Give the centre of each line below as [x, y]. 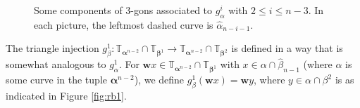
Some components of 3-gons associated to [123, 10]
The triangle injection [52, 48]
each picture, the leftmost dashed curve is [124, 24]
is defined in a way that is [287, 48]
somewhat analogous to [56, 64]
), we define [159, 80]
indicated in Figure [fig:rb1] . [66, 95]
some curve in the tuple [56, 80]
